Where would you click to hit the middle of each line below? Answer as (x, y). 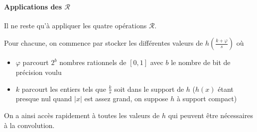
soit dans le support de (149, 89)
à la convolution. (29, 125)
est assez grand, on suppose (126, 99)
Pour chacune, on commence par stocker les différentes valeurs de (104, 43)
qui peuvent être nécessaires (210, 115)
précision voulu (39, 72)
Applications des (33, 6)
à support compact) (207, 99)
